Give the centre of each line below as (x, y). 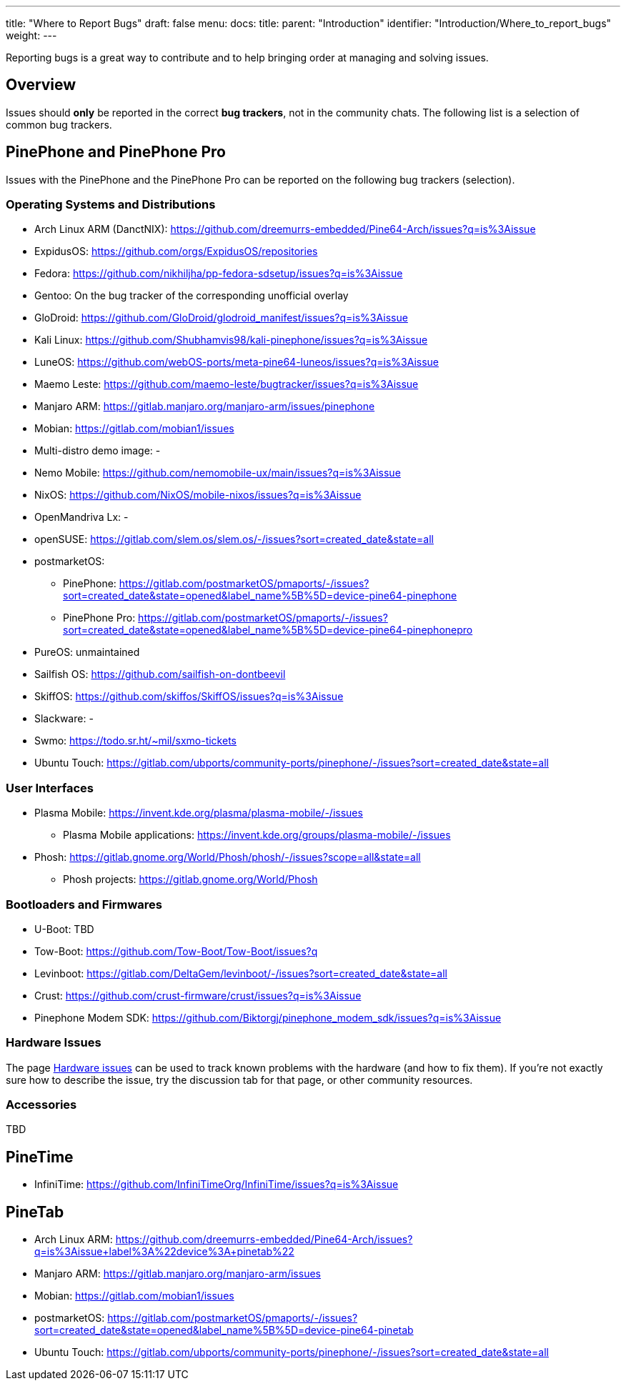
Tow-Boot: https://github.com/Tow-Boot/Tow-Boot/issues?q (176, 951)
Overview (41, 85)
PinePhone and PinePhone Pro (116, 152)
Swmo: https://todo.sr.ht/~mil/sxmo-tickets (135, 741)
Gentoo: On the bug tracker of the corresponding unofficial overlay (192, 296)
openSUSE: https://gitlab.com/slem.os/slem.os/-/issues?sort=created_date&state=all (234, 539)
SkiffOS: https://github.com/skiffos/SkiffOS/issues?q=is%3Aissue (189, 697)
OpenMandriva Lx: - (81, 517)
